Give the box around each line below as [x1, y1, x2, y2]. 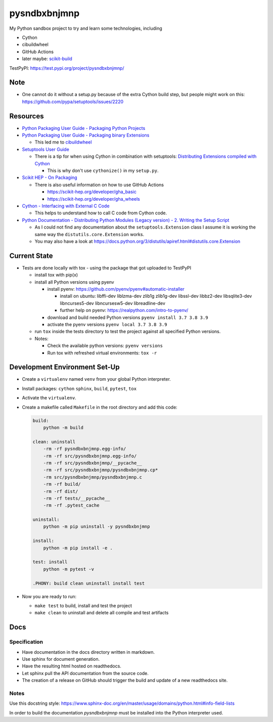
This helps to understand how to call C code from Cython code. [34, 210, 167, 216]
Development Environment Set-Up [9, 363, 120, 372]
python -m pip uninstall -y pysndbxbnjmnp [43, 524, 150, 529]
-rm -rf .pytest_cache [43, 503, 100, 508]
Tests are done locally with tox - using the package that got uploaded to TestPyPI [22, 264, 192, 270]
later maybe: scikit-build [22, 56, 73, 62]
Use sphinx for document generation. [22, 656, 100, 662]
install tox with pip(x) [34, 272, 78, 278]
